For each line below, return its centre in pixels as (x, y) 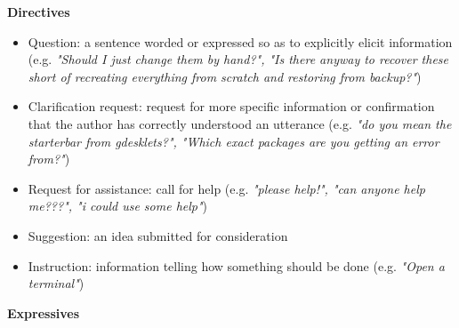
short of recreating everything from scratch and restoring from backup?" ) (225, 76)
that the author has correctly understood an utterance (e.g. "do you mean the (240, 123)
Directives (39, 12)
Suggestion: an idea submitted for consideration (158, 235)
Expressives (44, 312)
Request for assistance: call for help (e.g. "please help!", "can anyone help (226, 188)
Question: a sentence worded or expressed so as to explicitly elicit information (240, 41)
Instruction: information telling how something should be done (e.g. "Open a (236, 265)
